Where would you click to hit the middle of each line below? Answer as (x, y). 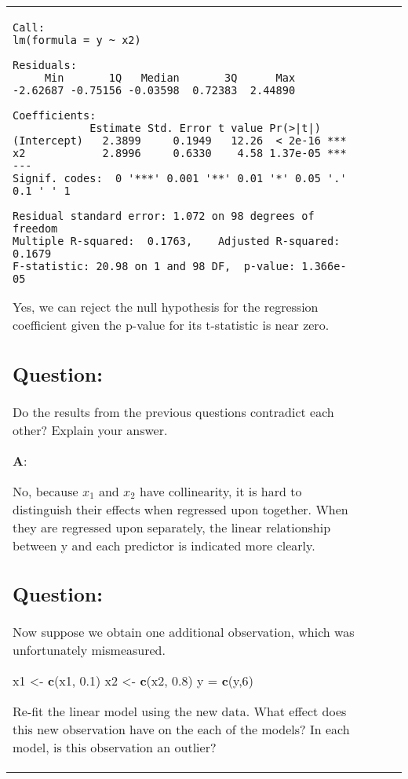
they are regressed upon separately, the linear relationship (172, 527)
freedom (35, 229)
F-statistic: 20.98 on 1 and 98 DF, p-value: (154, 266)
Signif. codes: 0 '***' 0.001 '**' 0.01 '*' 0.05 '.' (180, 178)
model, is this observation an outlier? (115, 747)
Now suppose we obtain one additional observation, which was (184, 632)
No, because (46, 491)
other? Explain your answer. (90, 430)
